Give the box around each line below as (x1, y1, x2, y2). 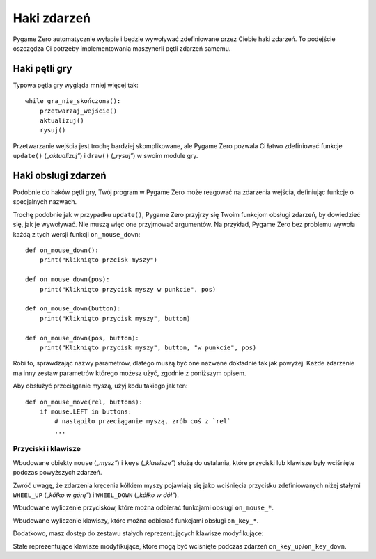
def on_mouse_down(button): (25, 305, 121, 313)
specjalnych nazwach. (13, 198, 77, 206)
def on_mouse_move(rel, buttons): (25, 397, 143, 406)
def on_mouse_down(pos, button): (25, 334, 139, 342)
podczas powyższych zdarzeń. (13, 469, 102, 477)
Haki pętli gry (13, 63, 72, 74)
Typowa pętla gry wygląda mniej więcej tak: (13, 81, 139, 89)
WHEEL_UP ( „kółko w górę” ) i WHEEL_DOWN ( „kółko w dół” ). (13, 491, 179, 499)
